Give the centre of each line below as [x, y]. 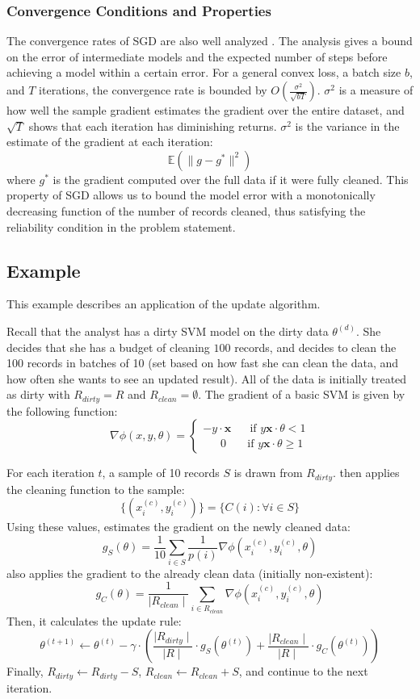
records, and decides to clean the [315, 347]
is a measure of [376, 90]
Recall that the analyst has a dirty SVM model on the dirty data [168, 331]
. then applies [366, 473]
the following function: [62, 410]
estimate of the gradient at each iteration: [110, 142]
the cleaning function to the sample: [96, 489]
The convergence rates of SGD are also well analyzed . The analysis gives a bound [210, 41]
